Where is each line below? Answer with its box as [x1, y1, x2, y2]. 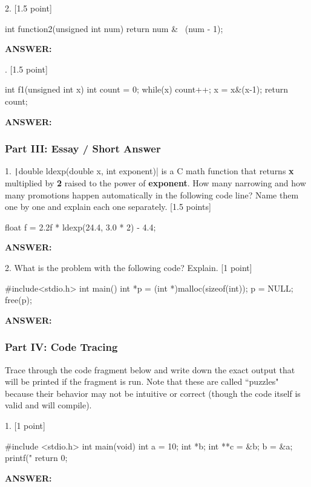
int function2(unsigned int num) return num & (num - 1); [5, 22, 223, 34]
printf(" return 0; [5, 451, 68, 464]
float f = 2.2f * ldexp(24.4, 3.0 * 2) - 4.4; [5, 220, 156, 233]
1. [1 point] [5, 419, 45, 431]
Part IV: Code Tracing [5, 339, 118, 355]
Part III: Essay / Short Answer [5, 141, 161, 156]
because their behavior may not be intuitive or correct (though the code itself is [5, 387, 301, 399]
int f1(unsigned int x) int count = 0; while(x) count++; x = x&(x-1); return [5, 83, 289, 96]
